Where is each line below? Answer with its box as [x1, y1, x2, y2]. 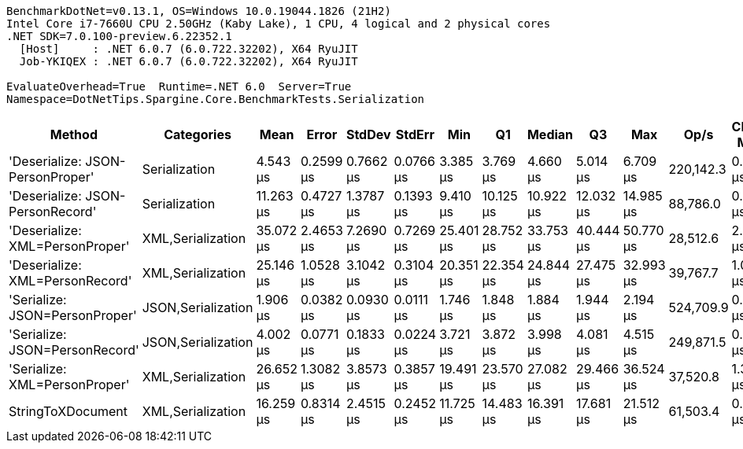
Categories [164, 127, 231, 142]
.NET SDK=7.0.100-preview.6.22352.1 [6, 30, 232, 42]
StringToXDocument [9, 403, 128, 419]
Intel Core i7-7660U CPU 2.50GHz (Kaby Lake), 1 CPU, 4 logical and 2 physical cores [6, 17, 551, 30]
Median [527, 127, 574, 142]
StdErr [395, 127, 434, 142]
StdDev [346, 127, 391, 142]
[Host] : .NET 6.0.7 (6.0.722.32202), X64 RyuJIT [19, 42, 358, 55]
